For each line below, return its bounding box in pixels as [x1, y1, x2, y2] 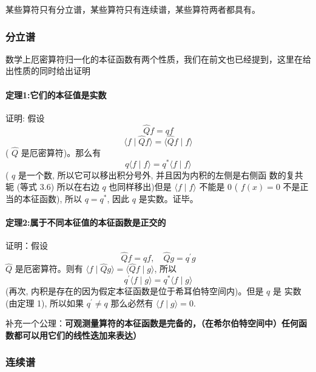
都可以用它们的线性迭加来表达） [13, 328, 141, 341]
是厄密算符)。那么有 [21, 146, 101, 159]
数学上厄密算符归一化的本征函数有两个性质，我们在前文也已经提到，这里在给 [5, 52, 311, 65]
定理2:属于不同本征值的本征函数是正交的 [5, 216, 166, 229]
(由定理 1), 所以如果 [5, 296, 84, 309]
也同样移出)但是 [109, 180, 172, 193]
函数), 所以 [39, 192, 82, 205]
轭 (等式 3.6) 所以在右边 [5, 180, 99, 193]
